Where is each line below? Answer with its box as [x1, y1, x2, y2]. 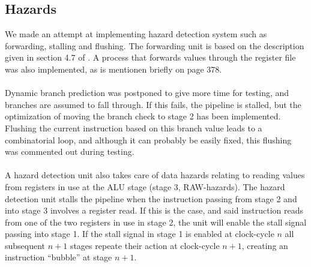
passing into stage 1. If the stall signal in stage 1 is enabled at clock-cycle [5, 227, 274, 240]
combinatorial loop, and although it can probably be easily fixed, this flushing [5, 133, 292, 146]
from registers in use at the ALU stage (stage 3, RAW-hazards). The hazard [5, 180, 285, 193]
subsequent [5, 239, 46, 251]
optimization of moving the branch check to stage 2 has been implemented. [5, 110, 281, 122]
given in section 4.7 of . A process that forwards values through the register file [5, 51, 296, 64]
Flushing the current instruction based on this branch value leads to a [5, 121, 262, 134]
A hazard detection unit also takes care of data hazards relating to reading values [5, 169, 305, 181]
